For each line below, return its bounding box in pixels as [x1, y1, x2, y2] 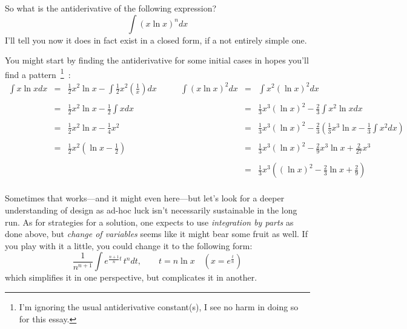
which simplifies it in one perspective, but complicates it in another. [5, 271, 257, 284]
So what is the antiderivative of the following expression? [5, 2, 217, 14]
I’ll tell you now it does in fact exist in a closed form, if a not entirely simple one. [5, 33, 307, 46]
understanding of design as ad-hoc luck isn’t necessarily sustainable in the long [5, 203, 297, 216]
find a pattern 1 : [5, 66, 71, 80]
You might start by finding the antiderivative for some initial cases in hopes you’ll [5, 54, 309, 67]
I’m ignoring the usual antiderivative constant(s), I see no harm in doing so [19, 300, 299, 313]
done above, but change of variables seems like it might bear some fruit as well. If [5, 227, 308, 240]
